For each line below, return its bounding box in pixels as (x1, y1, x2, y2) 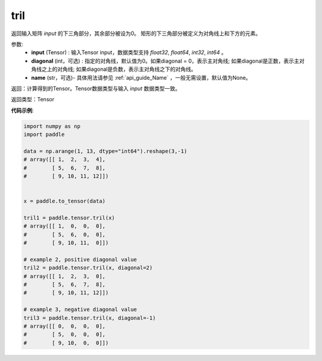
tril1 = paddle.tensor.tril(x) (23, 214, 116, 221)
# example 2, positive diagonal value (23, 256, 137, 263)
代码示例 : (11, 107, 34, 114)
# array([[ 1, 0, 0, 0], (23, 223, 106, 229)
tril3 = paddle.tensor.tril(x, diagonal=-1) (23, 315, 156, 321)
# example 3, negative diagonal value (23, 306, 137, 313)
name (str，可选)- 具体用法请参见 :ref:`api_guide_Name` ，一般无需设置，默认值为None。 (31, 74, 252, 81)
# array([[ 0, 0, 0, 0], (23, 323, 106, 330)
